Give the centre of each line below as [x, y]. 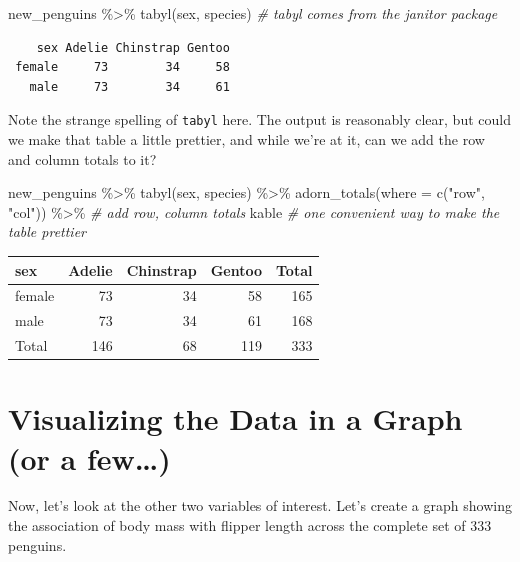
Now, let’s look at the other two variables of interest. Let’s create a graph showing [260, 505]
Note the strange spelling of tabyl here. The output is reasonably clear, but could [259, 119]
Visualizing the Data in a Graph [235, 418]
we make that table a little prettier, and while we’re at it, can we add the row [246, 139]
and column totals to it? [82, 158]
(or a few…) [89, 457]
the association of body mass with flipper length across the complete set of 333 [250, 525]
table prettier [47, 231]
